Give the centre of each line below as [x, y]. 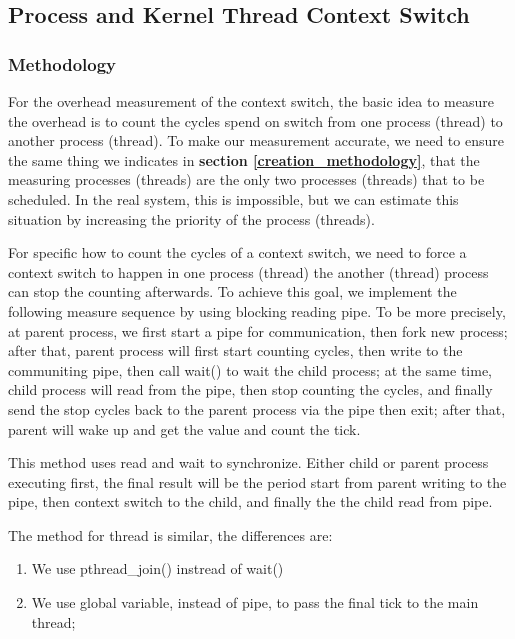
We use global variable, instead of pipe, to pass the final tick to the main [255, 602]
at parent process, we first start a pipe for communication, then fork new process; [258, 330]
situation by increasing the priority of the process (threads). [191, 218]
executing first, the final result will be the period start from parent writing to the [257, 481]
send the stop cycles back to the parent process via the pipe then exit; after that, [257, 408]
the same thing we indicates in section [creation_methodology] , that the [244, 159]
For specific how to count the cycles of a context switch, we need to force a [237, 252]
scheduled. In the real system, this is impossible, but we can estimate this [233, 198]
